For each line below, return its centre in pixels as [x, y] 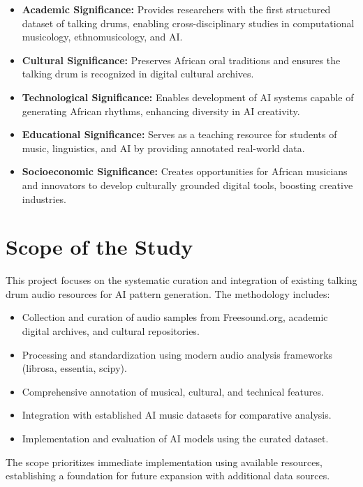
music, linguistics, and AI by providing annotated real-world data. [163, 148]
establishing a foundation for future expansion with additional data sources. [168, 475]
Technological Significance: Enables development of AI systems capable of [188, 97]
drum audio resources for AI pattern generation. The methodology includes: [168, 293]
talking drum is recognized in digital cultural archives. [138, 74]
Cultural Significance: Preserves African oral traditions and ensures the [181, 60]
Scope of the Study [99, 247]
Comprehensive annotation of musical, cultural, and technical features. [173, 391]
